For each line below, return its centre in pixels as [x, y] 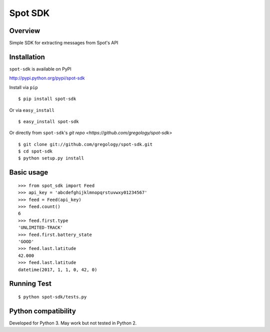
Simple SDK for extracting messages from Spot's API [64, 43]
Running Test [30, 284]
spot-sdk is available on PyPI [40, 69]
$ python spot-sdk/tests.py [52, 297]
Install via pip [24, 87]
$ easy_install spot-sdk [48, 121]
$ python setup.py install [51, 158]
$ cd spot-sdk [35, 151]
